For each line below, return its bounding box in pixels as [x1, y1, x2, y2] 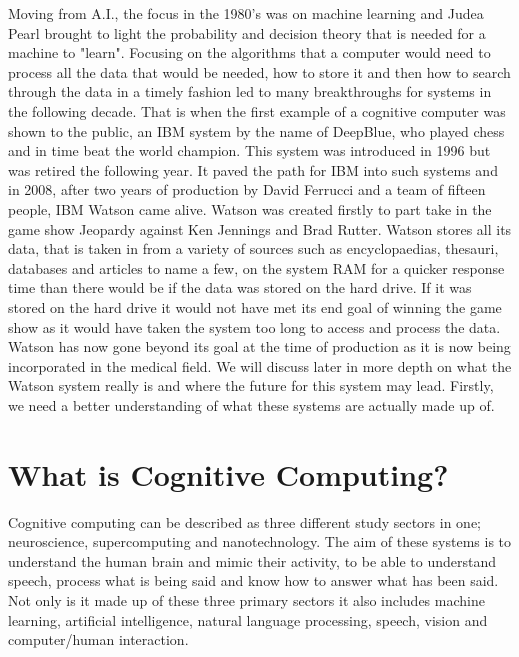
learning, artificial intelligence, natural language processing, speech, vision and [8, 609, 488, 630]
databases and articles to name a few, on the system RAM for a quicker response [8, 257, 505, 278]
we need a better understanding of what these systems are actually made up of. [8, 394, 495, 415]
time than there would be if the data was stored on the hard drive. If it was [8, 277, 472, 298]
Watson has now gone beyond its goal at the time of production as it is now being [8, 336, 511, 357]
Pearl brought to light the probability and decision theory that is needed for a [8, 22, 486, 43]
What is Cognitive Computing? [8, 453, 449, 494]
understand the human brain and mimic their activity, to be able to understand [8, 550, 497, 571]
